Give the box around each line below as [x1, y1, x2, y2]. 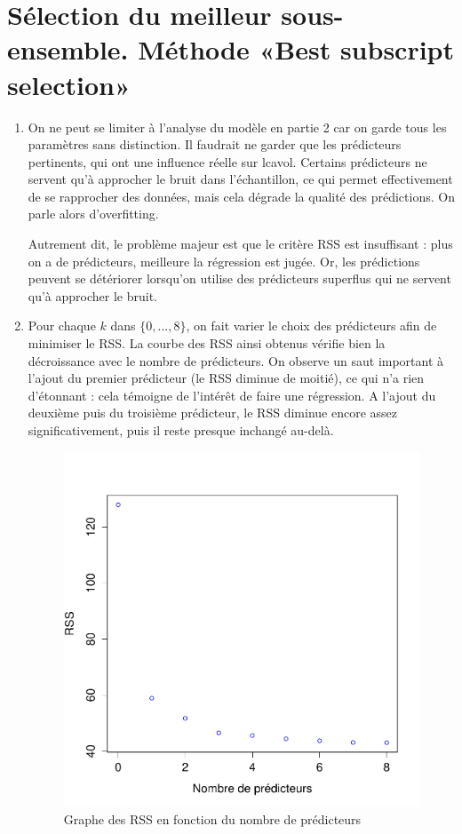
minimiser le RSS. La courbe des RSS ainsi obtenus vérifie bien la [28, 334, 386, 353]
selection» [7, 66, 131, 102]
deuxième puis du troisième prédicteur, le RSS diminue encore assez [28, 403, 397, 422]
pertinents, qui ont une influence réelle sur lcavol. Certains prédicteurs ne [28, 152, 427, 171]
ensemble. [7, 31, 129, 68]
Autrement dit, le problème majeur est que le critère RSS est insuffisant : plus [28, 234, 453, 253]
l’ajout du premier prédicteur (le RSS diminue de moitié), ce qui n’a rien [28, 369, 425, 387]
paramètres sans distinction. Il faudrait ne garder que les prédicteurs [28, 135, 402, 154]
